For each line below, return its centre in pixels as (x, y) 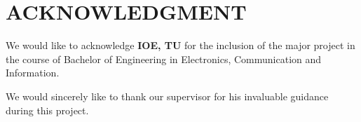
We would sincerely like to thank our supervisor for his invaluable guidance (167, 96)
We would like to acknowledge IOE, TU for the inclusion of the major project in (180, 45)
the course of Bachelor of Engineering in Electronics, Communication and (164, 59)
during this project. (47, 110)
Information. (33, 73)
